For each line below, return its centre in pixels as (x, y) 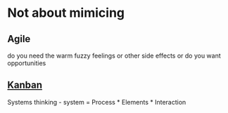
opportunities (27, 63)
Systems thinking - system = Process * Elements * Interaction (97, 102)
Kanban (25, 85)
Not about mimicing (66, 13)
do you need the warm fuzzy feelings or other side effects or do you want (114, 55)
